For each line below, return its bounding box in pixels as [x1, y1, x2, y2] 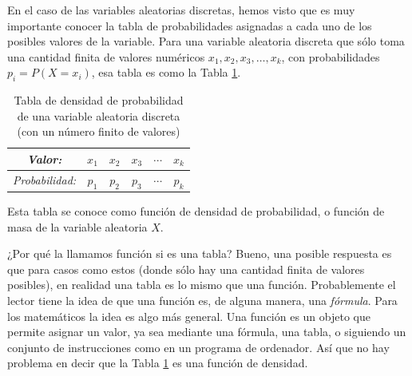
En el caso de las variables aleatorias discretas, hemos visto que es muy [7, 2, 355, 18]
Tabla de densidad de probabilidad [14, 92, 184, 109]
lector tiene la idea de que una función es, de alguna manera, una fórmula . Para [7, 292, 398, 309]
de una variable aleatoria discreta [17, 107, 180, 124]
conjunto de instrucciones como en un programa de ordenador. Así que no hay [7, 338, 390, 355]
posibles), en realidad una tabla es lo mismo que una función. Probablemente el [7, 276, 396, 293]
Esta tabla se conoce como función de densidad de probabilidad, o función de [7, 203, 385, 220]
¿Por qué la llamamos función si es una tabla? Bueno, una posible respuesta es [7, 245, 392, 262]
